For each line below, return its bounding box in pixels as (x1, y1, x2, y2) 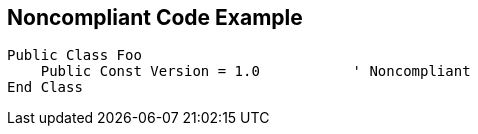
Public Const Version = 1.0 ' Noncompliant (40, 63, 471, 80)
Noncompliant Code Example (7, 5, 303, 30)
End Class (7, 79, 83, 96)
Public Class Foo (7, 47, 142, 64)
